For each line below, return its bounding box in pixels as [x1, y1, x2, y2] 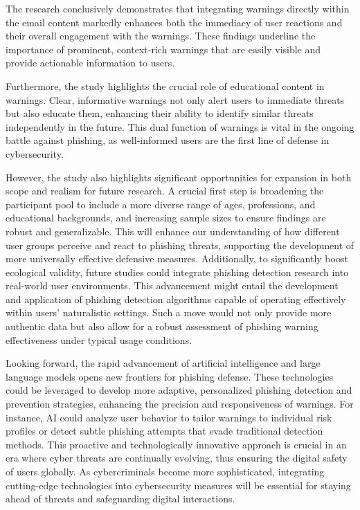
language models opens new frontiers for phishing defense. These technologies [6, 369, 334, 383]
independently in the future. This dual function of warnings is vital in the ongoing [6, 119, 354, 134]
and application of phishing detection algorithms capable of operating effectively [6, 291, 346, 306]
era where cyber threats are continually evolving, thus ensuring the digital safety [6, 450, 348, 465]
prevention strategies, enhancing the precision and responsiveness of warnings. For [6, 397, 354, 411]
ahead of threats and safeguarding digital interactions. [6, 491, 235, 506]
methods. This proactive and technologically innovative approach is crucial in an [6, 437, 347, 451]
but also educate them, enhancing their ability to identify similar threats [6, 106, 314, 120]
